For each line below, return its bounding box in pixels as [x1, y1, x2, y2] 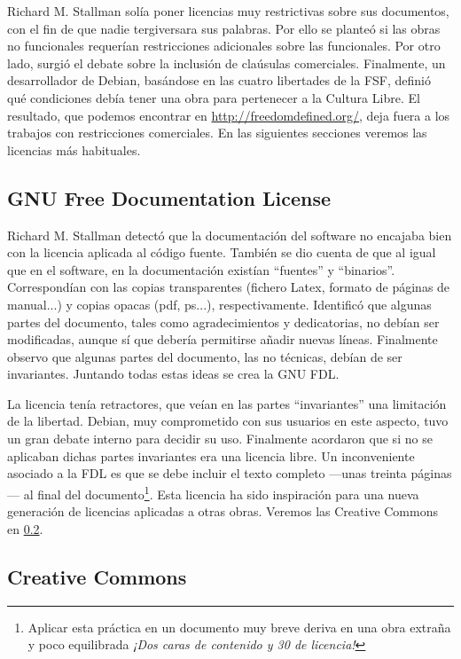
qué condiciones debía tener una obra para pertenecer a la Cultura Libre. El [7, 88, 420, 106]
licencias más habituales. [7, 140, 141, 159]
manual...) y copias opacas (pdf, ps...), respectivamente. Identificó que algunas [7, 294, 432, 313]
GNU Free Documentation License [7, 184, 331, 211]
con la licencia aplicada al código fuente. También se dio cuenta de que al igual [7, 243, 436, 262]
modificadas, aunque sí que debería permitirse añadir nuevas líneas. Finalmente [7, 330, 438, 349]
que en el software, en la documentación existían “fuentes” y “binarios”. [7, 260, 395, 279]
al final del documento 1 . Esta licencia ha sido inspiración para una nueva [23, 482, 419, 503]
